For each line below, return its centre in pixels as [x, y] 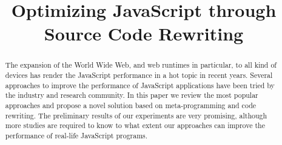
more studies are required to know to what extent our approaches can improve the [135, 125]
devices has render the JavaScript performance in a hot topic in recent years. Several [139, 75]
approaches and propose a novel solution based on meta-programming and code [131, 105]
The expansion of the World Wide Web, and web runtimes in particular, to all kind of [141, 65]
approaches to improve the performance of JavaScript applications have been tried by [140, 85]
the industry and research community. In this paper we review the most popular [132, 95]
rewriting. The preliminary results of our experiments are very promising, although [136, 115]
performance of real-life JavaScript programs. [76, 135]
